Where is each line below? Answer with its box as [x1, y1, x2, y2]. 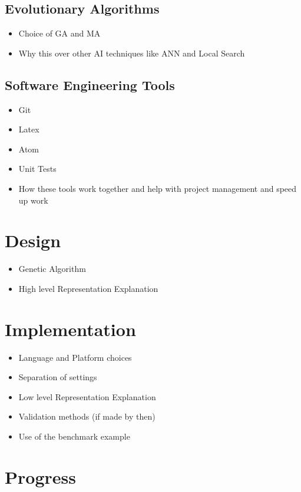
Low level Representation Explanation [18, 390, 156, 403]
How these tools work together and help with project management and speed [18, 182, 297, 194]
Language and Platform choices [18, 351, 132, 363]
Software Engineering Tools [5, 75, 175, 94]
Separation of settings [18, 371, 97, 383]
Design [5, 228, 61, 252]
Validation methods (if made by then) [18, 410, 156, 423]
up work [18, 194, 48, 206]
